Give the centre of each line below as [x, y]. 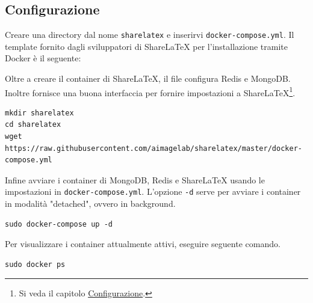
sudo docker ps [35, 264]
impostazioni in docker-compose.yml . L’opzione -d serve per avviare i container [153, 191]
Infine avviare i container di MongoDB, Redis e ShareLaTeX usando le [135, 179]
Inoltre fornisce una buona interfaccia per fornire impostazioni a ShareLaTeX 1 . [150, 91]
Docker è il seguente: [43, 58]
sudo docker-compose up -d [59, 224]
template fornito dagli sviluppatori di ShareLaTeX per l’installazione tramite [146, 46]
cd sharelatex [33, 125]
